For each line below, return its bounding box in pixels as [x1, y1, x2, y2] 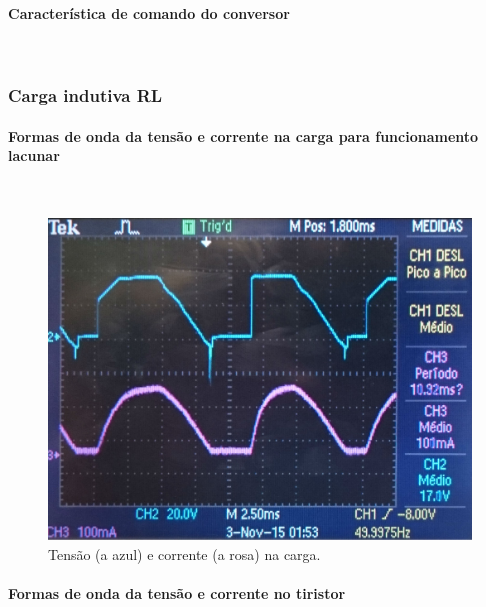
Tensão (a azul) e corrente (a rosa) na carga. [48, 543, 321, 564]
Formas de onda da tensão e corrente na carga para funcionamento [8, 125, 479, 146]
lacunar [8, 145, 60, 166]
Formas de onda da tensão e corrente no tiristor [8, 582, 346, 603]
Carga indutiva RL [8, 83, 163, 108]
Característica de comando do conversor [8, 2, 290, 23]
